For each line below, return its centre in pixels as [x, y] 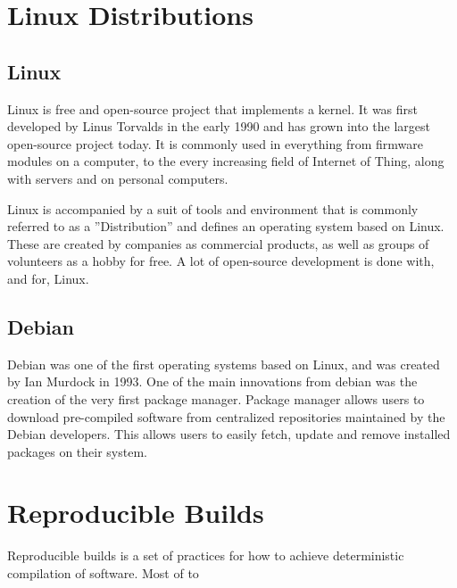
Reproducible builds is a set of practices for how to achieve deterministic [206, 555]
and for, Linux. [48, 278]
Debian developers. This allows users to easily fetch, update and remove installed [229, 434]
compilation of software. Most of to [103, 573]
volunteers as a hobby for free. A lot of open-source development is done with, [221, 261]
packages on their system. [77, 451]
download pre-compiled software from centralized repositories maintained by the [226, 416]
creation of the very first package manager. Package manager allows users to [216, 398]
